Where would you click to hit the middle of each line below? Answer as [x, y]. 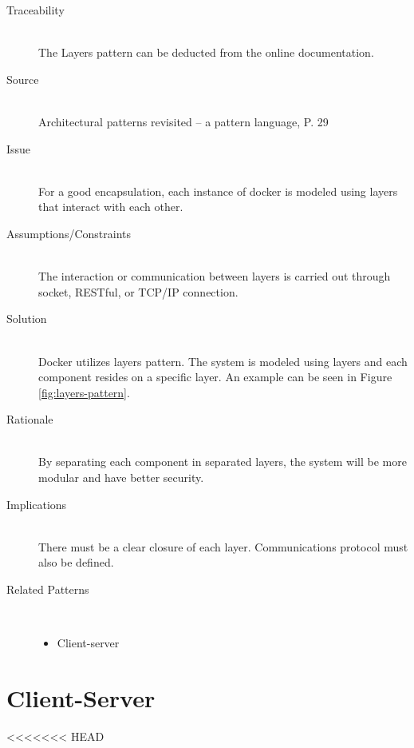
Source [23, 79]
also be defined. [76, 562]
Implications [37, 504]
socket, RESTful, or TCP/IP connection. [138, 291]
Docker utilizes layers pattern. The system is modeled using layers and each [223, 361]
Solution [27, 318]
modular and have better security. [121, 477]
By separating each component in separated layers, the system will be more [223, 462]
